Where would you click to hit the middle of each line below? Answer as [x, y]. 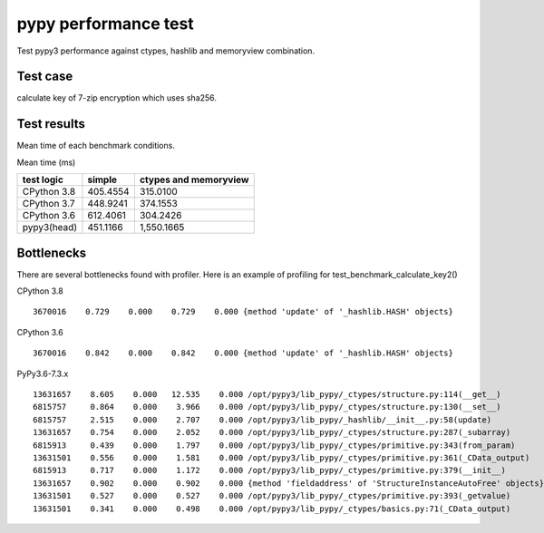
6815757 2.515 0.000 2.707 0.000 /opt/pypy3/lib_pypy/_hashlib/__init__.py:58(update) [262, 420]
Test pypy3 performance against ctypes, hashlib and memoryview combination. [166, 51]
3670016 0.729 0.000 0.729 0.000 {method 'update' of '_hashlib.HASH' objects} [243, 312]
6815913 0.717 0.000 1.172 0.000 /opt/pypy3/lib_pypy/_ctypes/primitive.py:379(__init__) [270, 470]
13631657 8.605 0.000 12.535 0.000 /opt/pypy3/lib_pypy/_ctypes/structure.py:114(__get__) [267, 394]
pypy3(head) [49, 228]
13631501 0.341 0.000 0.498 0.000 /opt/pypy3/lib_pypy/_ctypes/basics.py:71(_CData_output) [272, 509]
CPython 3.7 [49, 204]
